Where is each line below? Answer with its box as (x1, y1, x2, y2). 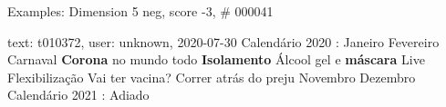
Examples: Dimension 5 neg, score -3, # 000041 (7, 2, 274, 20)
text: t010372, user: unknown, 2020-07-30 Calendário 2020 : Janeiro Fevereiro (7, 32, 440, 51)
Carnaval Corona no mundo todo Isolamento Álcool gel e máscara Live (7, 50, 425, 69)
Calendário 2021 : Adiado (7, 85, 150, 104)
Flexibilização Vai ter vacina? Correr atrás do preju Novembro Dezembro (7, 67, 416, 86)
